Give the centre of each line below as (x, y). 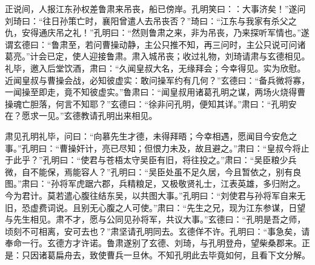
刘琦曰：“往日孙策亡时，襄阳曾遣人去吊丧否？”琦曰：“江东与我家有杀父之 (151, 20)
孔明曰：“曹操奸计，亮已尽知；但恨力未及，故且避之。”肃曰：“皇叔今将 (161, 148)
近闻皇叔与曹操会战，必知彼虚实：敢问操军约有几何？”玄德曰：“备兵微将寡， (157, 80)
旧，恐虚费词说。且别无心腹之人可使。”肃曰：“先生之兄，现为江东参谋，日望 (155, 207)
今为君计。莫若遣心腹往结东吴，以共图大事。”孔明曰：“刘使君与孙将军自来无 (155, 195)
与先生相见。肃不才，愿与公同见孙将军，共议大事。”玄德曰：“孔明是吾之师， (155, 219)
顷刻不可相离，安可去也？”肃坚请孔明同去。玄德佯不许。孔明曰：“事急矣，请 (157, 231)
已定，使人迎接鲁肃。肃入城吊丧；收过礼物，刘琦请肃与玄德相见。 (178, 56)
